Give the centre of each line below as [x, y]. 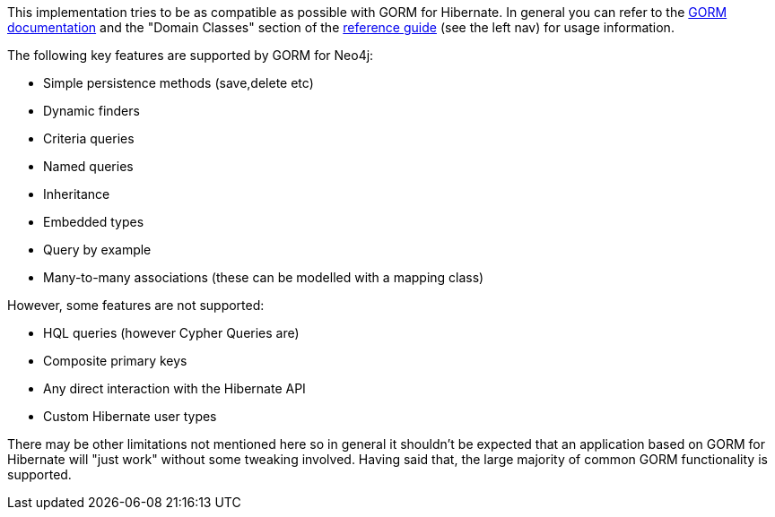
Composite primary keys [115, 361]
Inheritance [77, 194]
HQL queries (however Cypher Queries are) [171, 333]
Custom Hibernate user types [130, 416]
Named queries [88, 166]
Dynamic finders [91, 111]
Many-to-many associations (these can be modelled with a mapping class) [264, 277]
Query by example [97, 250]
